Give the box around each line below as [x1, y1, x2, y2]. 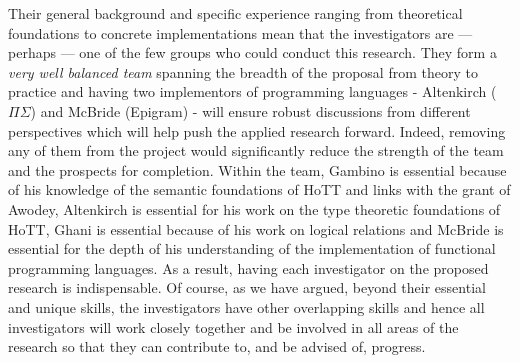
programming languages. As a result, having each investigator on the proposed [8, 257, 489, 278]
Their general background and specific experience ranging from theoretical [8, 3, 463, 23]
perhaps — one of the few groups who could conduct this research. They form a [8, 42, 497, 63]
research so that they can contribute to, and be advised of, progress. [8, 336, 426, 357]
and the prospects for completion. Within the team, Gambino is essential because [8, 159, 507, 180]
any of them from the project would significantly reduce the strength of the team [8, 140, 504, 161]
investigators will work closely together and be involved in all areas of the [8, 316, 459, 337]
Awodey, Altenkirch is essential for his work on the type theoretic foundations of [8, 198, 501, 219]
